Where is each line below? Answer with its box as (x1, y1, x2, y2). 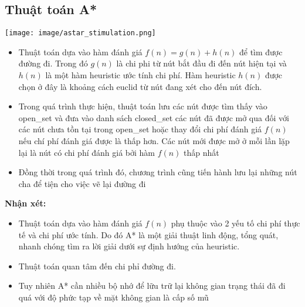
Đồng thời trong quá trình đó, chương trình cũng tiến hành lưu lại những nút (18, 166, 297, 178)
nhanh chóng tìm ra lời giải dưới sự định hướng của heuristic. (18, 240, 240, 252)
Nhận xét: (5, 197, 46, 209)
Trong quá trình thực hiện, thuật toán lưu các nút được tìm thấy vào (18, 100, 267, 112)
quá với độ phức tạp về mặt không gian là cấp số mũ (18, 291, 209, 303)
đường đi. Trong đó (18, 57, 88, 69)
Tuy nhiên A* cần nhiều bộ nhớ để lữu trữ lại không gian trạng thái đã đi (18, 279, 286, 292)
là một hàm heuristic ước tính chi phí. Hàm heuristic (45, 69, 236, 81)
